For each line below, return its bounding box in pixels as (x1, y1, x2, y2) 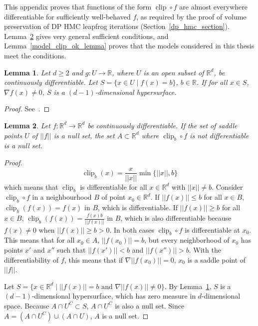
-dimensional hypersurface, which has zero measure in (31, 291, 196, 301)
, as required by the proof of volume (136, 11, 247, 21)
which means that (4, 181, 58, 192)
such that (57, 244, 86, 255)
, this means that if (64, 254, 123, 265)
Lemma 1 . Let (4, 67, 50, 77)
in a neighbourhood (32, 192, 92, 202)
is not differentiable (190, 130, 249, 140)
